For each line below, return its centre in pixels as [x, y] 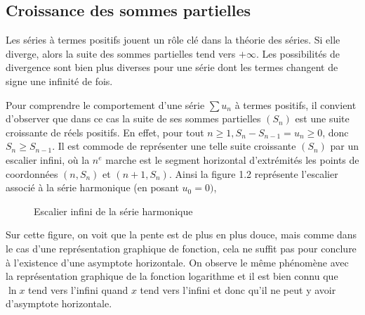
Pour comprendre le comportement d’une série [105, 104]
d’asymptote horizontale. [59, 303]
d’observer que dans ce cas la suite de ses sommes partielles [133, 118]
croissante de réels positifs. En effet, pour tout [105, 132]
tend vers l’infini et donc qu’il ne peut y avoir [238, 289]
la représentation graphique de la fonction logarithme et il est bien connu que [172, 276]
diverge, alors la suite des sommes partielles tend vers [121, 53]
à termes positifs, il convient [296, 104]
